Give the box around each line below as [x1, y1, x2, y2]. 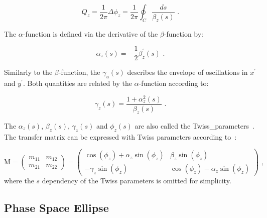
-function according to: [139, 78, 209, 88]
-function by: [164, 28, 204, 39]
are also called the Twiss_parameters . [135, 120, 254, 131]
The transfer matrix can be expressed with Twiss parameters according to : [4, 131, 237, 142]
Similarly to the [4, 67, 53, 77]
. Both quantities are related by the [23, 78, 132, 88]
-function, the [58, 67, 100, 77]
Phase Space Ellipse [4, 200, 109, 215]
